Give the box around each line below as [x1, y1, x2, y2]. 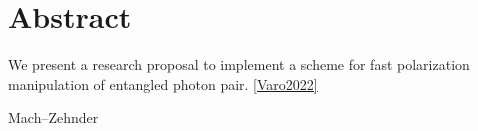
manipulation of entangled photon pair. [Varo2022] [8, 73, 318, 94]
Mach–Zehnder [8, 107, 99, 128]
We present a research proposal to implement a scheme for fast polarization [8, 54, 470, 75]
